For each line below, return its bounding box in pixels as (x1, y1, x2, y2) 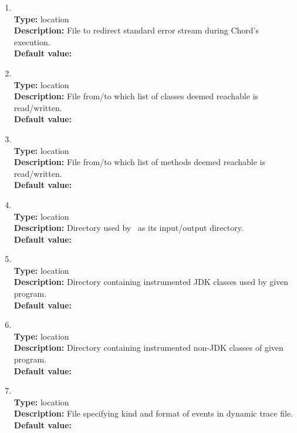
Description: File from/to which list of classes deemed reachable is (14, 90, 259, 102)
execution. (14, 35, 50, 48)
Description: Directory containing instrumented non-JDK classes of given (14, 341, 283, 354)
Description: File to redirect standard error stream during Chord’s (14, 24, 259, 36)
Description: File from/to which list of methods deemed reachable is (14, 156, 265, 168)
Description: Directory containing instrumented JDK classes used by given (14, 276, 289, 288)
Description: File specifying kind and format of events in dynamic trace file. (14, 407, 293, 419)
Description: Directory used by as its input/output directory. (14, 221, 244, 234)
